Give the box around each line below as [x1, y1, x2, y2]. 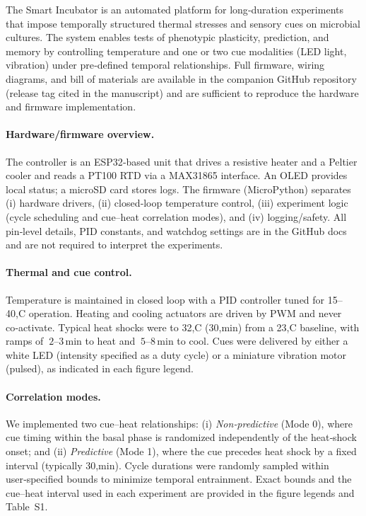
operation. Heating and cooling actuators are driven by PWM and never [28, 306, 342, 321]
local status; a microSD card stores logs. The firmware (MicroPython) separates [6, 181, 351, 196]
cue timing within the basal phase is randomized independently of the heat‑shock [6, 430, 357, 445]
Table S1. [6, 499, 48, 514]
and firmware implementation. [6, 99, 136, 114]
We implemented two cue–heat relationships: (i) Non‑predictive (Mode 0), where [6, 415, 353, 430]
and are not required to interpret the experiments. [6, 237, 223, 252]
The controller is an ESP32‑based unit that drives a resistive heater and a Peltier [6, 154, 358, 168]
